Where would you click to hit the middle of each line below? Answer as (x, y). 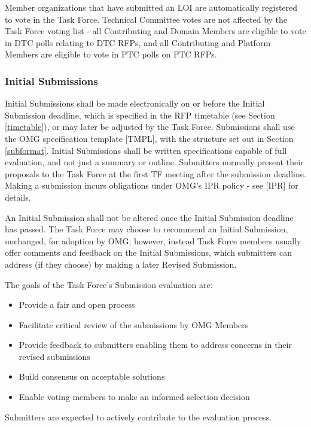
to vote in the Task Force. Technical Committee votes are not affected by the (146, 19)
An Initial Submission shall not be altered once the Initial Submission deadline (149, 217)
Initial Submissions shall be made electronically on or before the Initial (135, 103)
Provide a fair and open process (77, 305)
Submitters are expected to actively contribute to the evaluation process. (138, 417)
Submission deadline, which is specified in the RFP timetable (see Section (140, 115)
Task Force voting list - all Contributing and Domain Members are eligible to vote (155, 31)
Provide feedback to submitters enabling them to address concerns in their (155, 345)
